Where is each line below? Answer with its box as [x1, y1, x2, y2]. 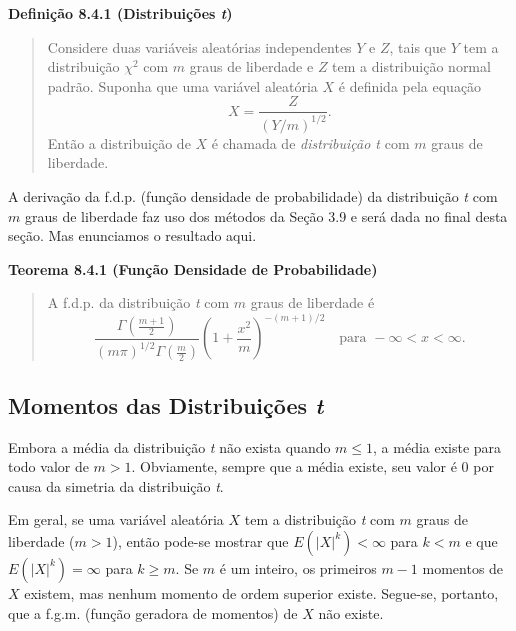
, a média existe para [373, 436, 502, 457]
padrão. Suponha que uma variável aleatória [47, 75, 318, 96]
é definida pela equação [338, 75, 482, 96]
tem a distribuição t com [244, 509, 395, 530]
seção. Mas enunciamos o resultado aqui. [8, 225, 257, 246]
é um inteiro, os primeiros [219, 557, 377, 578]
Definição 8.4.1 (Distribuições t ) [8, 3, 233, 23]
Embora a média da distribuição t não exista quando [8, 436, 331, 457]
